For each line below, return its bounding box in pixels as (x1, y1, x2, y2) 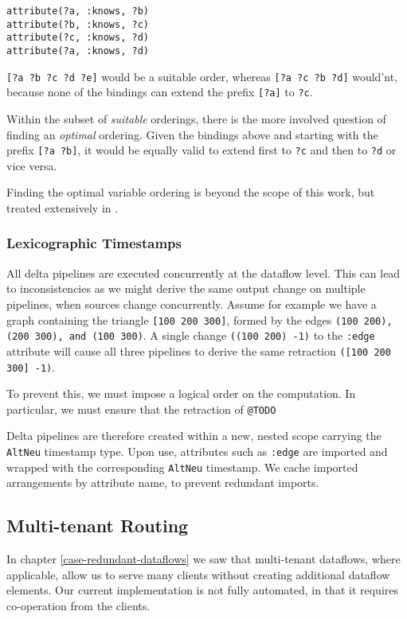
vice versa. (6, 157, 57, 173)
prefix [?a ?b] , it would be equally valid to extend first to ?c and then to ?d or (6, 142, 397, 158)
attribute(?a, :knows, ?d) (6, 45, 149, 56)
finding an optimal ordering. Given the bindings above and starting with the (6, 126, 378, 142)
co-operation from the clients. (6, 597, 151, 613)
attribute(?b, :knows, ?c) (6, 18, 149, 30)
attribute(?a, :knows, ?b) (6, 6, 149, 17)
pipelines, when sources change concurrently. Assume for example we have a (6, 295, 377, 312)
